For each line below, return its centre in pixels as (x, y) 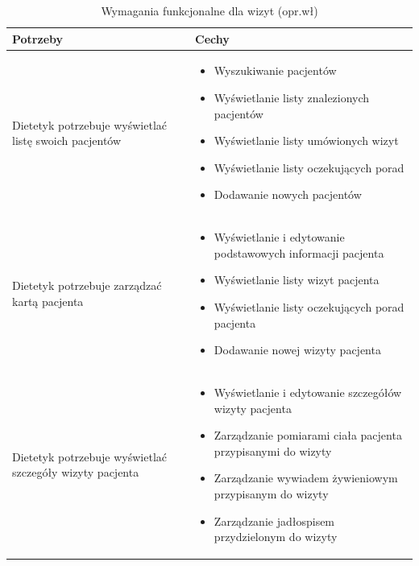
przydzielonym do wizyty (276, 537)
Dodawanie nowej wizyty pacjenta (297, 350)
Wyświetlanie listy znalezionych (292, 98)
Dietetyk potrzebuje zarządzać (87, 285)
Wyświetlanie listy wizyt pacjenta (297, 280)
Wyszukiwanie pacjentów (275, 70)
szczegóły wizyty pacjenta (76, 472)
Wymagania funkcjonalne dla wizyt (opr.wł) (209, 10)
